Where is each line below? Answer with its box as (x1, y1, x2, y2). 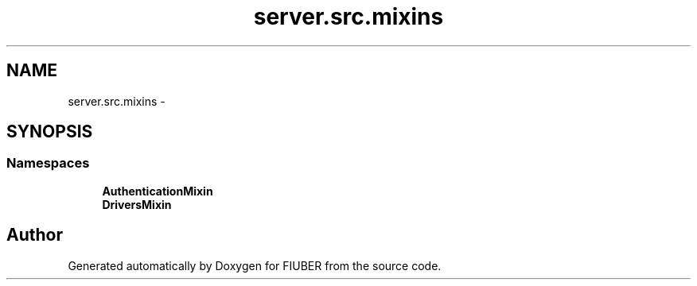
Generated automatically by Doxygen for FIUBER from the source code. (68, 258, 442, 272)
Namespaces (6, 155, 90, 172)
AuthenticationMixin (102, 184, 213, 198)
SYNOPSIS (6, 122, 93, 142)
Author (6, 225, 63, 245)
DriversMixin (102, 197, 172, 211)
